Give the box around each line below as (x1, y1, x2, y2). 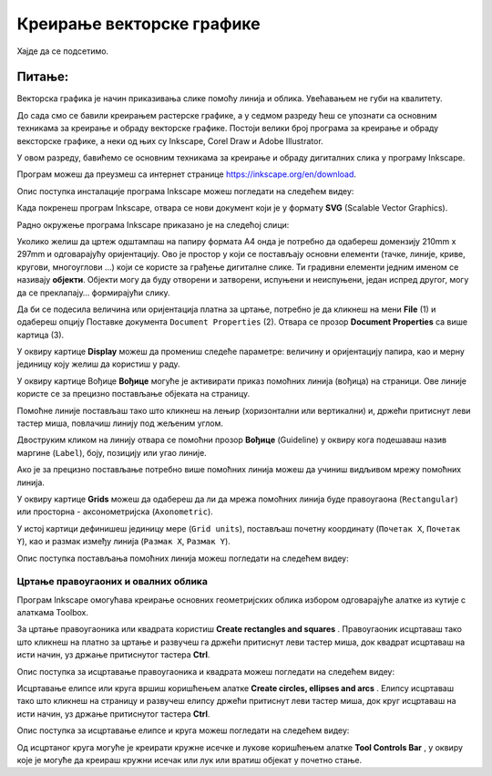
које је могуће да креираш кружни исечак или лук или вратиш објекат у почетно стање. (16, 755, 363, 765)
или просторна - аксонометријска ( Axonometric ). (16, 506, 213, 517)
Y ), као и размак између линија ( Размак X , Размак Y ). (16, 536, 231, 547)
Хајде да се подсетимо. (16, 46, 109, 57)
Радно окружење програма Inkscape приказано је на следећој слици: (16, 219, 290, 230)
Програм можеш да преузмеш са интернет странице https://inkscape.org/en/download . (16, 169, 357, 180)
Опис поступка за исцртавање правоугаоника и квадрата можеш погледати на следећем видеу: (16, 666, 395, 677)
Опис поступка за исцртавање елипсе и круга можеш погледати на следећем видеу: (16, 725, 350, 736)
